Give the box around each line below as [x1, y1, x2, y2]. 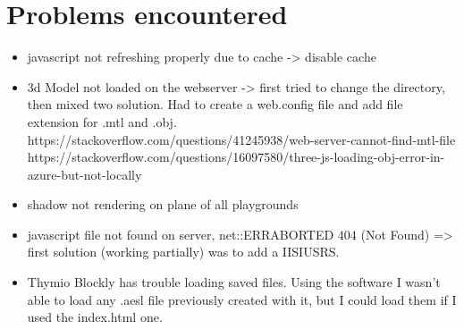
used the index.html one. [27, 308, 163, 326]
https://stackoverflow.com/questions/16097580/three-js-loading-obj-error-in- [27, 148, 445, 166]
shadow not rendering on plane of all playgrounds [27, 195, 299, 214]
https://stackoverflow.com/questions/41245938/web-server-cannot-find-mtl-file [27, 130, 456, 148]
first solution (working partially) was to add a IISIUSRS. [27, 242, 340, 261]
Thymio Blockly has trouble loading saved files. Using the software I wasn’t [27, 273, 441, 291]
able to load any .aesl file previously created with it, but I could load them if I [27, 290, 457, 308]
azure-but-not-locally [27, 164, 142, 183]
